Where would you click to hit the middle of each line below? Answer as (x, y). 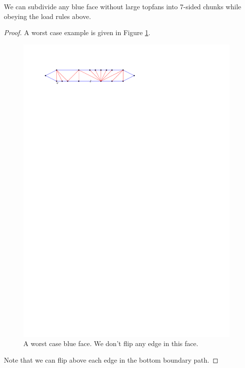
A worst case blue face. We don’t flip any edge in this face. (111, 343)
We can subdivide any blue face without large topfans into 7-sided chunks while (123, 6)
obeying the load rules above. (48, 16)
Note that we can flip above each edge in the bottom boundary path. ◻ (111, 359)
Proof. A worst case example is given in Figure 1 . (77, 32)
